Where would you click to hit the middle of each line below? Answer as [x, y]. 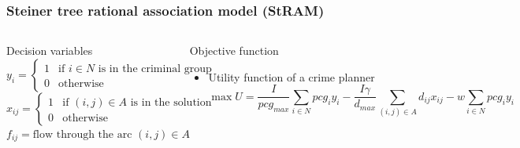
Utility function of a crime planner [292, 76]
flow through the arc [82, 134]
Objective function [234, 51]
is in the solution [171, 102]
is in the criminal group [155, 69]
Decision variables [50, 51]
